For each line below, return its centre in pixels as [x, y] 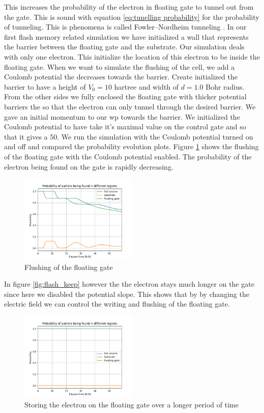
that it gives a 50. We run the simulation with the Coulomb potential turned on [129, 136]
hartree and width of [146, 86]
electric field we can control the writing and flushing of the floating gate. [117, 304]
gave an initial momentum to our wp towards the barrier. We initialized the [122, 116]
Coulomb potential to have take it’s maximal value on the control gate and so [125, 127]
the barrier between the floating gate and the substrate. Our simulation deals [124, 47]
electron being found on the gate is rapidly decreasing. [89, 166]
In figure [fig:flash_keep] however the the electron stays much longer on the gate [129, 284]
